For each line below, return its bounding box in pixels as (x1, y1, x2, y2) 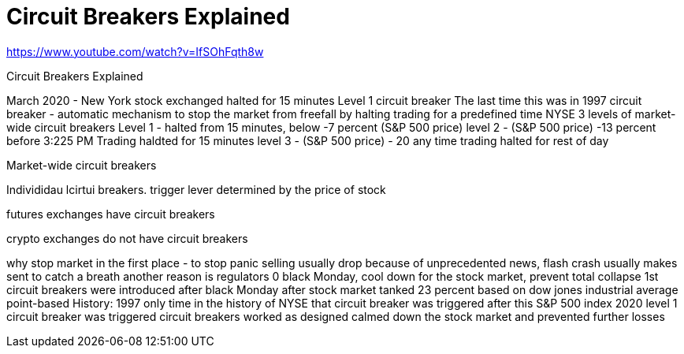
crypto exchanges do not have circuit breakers (6, 231, 248, 245)
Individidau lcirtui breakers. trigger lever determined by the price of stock (6, 182, 386, 196)
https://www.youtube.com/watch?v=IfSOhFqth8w (6, 44, 264, 58)
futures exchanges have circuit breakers (6, 207, 215, 221)
